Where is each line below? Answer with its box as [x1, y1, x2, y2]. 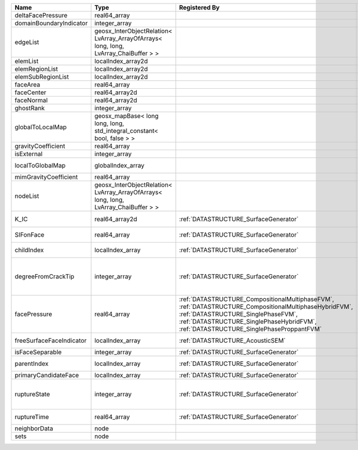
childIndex [14, 246, 44, 255]
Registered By [179, 4, 220, 11]
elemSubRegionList [14, 73, 69, 80]
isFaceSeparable [14, 348, 62, 356]
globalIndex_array [94, 162, 145, 169]
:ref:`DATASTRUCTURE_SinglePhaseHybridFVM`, [179, 318, 317, 326]
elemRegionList [14, 65, 58, 73]
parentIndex [14, 359, 49, 368]
